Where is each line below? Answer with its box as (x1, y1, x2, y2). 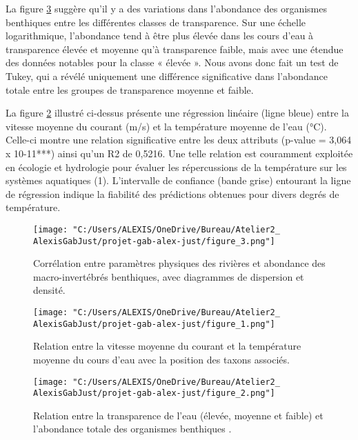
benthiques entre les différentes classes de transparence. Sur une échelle (6, 14, 306, 29)
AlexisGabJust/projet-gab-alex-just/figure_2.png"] (33, 388, 275, 399)
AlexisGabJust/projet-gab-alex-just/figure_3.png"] (33, 236, 275, 246)
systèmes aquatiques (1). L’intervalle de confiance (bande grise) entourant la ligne (6, 173, 351, 188)
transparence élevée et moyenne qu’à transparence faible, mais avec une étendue (6, 41, 344, 56)
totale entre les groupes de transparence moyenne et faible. (6, 82, 254, 97)
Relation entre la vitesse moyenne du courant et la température (33, 339, 301, 353)
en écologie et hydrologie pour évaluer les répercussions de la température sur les (6, 159, 347, 174)
